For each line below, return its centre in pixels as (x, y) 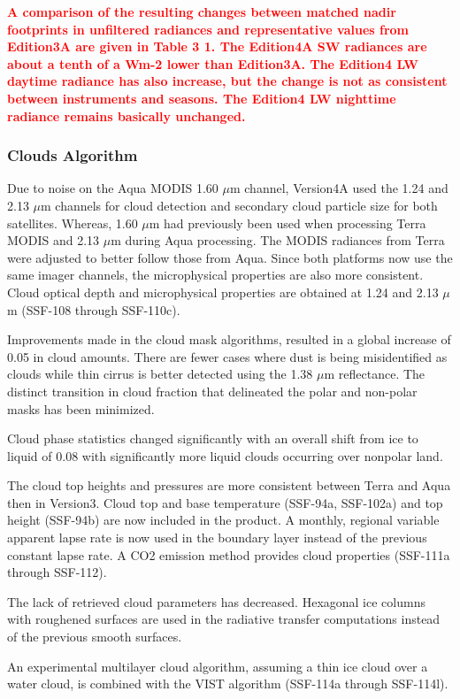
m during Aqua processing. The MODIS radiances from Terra (278, 240)
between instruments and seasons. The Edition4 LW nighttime (202, 98)
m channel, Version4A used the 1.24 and (339, 188)
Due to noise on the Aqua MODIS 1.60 (113, 188)
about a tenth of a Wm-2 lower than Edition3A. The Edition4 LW (213, 63)
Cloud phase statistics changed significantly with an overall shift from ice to (213, 438)
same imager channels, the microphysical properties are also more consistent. (215, 275)
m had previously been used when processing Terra (287, 223)
